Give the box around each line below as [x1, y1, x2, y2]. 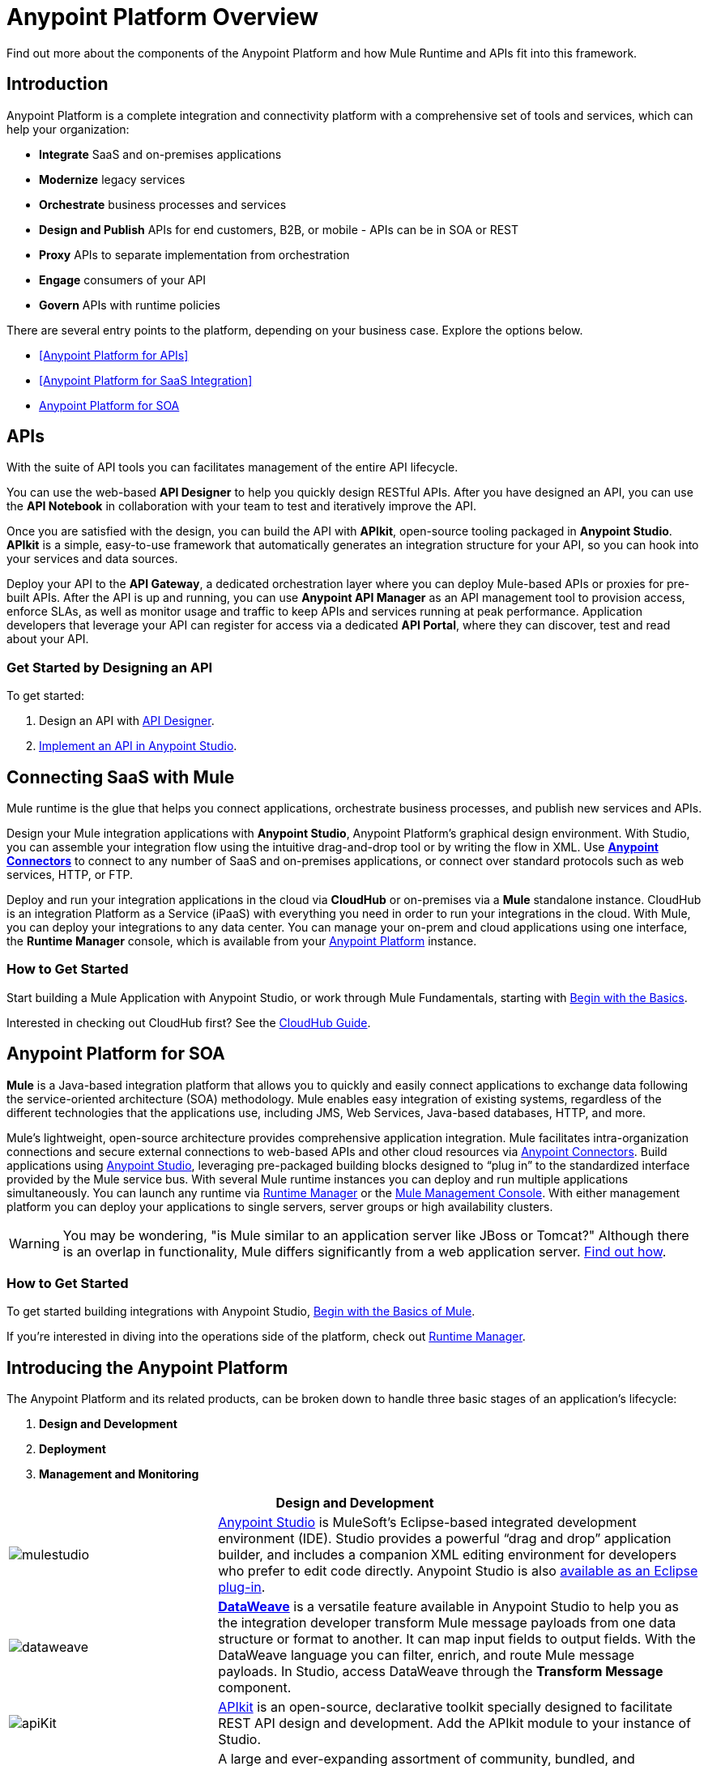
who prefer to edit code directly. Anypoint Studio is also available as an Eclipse [218, 1563, 698, 1580]
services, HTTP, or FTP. [6, 868, 134, 882]
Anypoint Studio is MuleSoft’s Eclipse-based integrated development [218, 1514, 637, 1531]
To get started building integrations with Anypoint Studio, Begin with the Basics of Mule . [6, 1304, 476, 1319]
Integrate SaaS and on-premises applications [39, 147, 282, 161]
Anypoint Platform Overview [6, 3, 319, 31]
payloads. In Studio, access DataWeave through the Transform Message [218, 1663, 663, 1680]
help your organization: [6, 122, 130, 136]
